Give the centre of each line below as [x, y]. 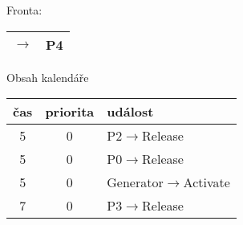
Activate [207, 182]
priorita [70, 112]
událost [130, 112]
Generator [135, 182]
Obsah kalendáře [48, 77]
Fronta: [24, 10]
